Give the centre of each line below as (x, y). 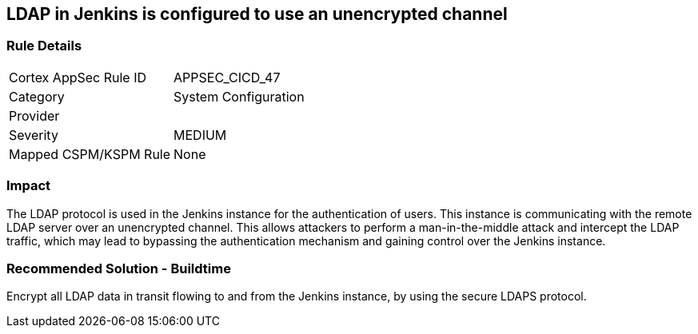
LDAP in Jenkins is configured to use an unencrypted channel (257, 14)
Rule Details (44, 46)
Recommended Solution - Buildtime (119, 268)
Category (37, 96)
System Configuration (239, 96)
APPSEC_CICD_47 (227, 77)
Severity (34, 135)
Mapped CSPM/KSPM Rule (90, 154)
